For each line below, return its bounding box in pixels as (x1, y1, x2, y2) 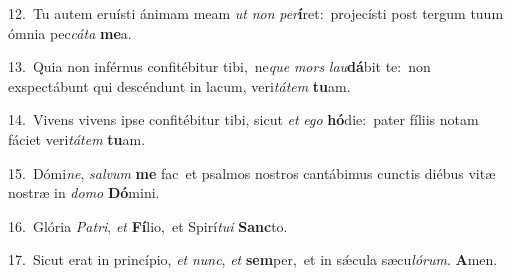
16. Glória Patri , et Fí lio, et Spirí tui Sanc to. (8, 215, 288, 236)
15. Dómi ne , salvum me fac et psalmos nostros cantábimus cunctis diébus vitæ (8, 162, 496, 183)
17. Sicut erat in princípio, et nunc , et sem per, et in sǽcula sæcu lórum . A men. (8, 249, 498, 270)
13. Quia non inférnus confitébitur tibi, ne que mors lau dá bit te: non (8, 56, 431, 77)
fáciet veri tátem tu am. (8, 128, 146, 149)
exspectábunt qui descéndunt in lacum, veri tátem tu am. (8, 75, 351, 96)
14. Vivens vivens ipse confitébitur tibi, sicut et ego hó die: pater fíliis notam (8, 109, 479, 130)
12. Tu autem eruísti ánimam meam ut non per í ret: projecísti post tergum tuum (8, 3, 504, 23)
